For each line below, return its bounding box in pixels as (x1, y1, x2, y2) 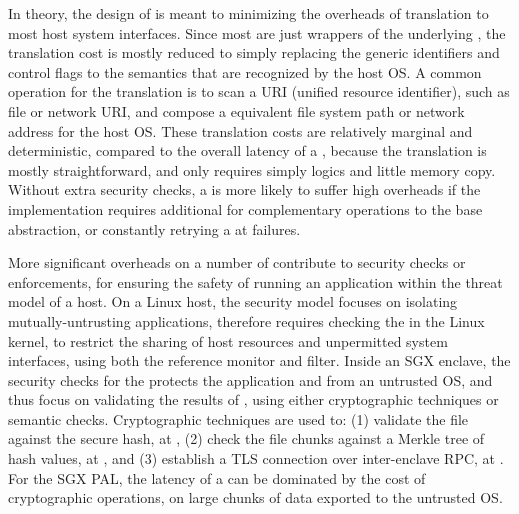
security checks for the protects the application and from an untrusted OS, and (8, 369, 493, 390)
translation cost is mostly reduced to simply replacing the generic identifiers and (8, 42, 500, 63)
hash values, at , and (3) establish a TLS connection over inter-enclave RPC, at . (8, 448, 504, 469)
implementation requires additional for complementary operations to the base (8, 198, 483, 219)
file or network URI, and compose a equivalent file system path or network (8, 100, 465, 121)
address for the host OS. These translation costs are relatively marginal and (8, 120, 473, 141)
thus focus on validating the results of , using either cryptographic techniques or (8, 389, 499, 410)
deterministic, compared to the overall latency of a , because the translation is (8, 140, 487, 161)
